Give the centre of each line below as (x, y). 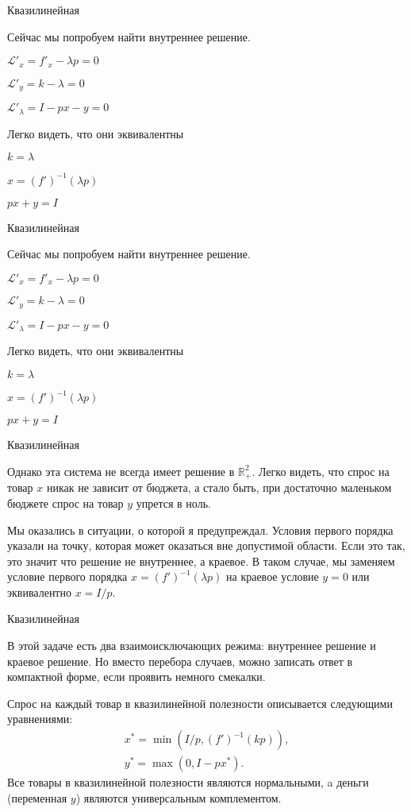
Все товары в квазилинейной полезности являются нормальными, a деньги (188, 782)
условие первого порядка (67, 576)
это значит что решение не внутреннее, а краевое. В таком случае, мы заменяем (201, 561)
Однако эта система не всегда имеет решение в (121, 471)
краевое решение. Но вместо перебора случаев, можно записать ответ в (180, 661)
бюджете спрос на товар (65, 503)
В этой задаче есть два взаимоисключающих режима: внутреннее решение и (192, 646)
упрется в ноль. (173, 503)
